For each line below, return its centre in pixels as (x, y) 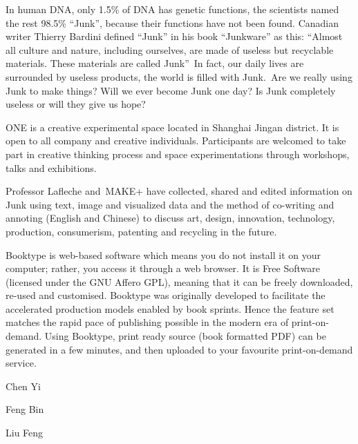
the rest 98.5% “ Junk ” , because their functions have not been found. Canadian (172, 22)
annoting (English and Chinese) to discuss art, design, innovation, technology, (170, 218)
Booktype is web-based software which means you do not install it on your (163, 254)
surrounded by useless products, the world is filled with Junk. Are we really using (179, 76)
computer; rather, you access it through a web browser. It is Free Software (163, 268)
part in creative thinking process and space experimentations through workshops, (178, 154)
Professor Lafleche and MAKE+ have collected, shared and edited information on (179, 191)
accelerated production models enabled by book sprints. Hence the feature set (170, 308)
